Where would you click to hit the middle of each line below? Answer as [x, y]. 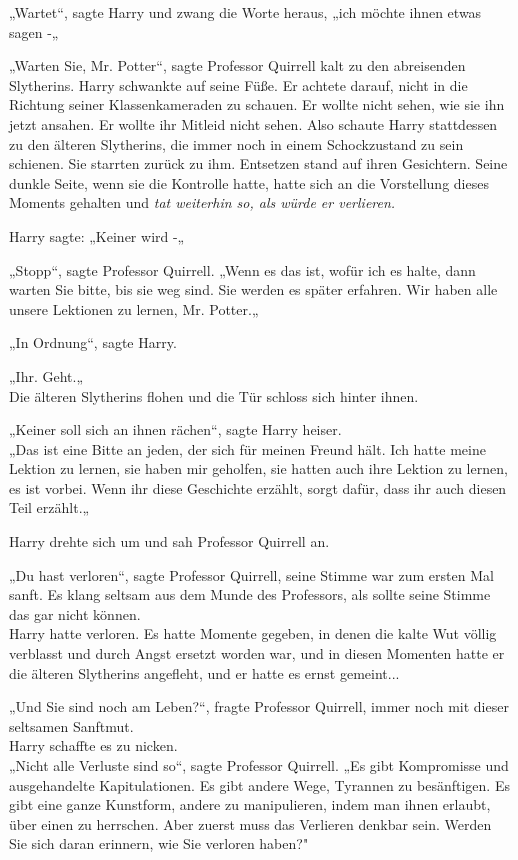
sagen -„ [34, 31]
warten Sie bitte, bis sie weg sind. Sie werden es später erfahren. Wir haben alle [253, 289]
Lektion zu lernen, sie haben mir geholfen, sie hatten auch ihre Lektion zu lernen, [258, 468]
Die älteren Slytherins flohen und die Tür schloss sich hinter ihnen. [214, 395]
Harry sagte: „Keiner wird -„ [97, 235]
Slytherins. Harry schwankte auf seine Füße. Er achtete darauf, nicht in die [238, 84]
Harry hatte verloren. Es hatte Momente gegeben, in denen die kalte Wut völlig [253, 633]
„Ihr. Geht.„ [46, 375]
